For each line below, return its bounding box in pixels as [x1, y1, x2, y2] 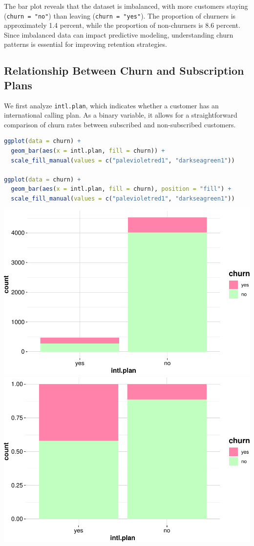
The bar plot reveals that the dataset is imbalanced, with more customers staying [4, 1, 248, 11]
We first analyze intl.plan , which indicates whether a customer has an [4, 100, 219, 110]
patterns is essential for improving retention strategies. [4, 39, 167, 49]
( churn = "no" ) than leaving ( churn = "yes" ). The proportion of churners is [4, 10, 236, 20]
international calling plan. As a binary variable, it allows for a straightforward [4, 110, 237, 120]
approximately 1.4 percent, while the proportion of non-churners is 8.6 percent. [4, 20, 240, 30]
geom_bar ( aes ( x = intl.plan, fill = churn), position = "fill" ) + [11, 185, 232, 193]
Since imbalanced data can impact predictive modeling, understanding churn [4, 29, 233, 40]
